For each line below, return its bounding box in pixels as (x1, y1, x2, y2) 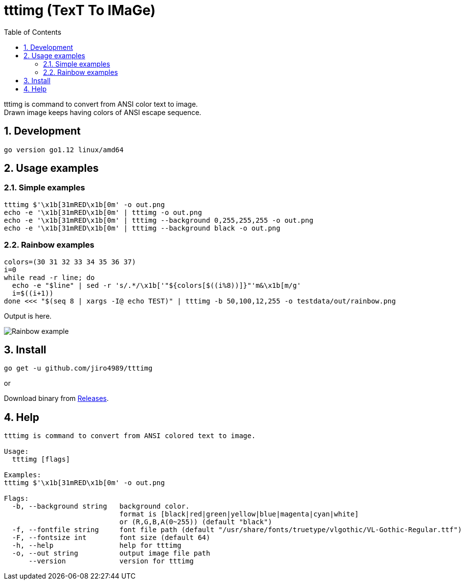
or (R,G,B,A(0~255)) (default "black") (119, 518, 272, 526)
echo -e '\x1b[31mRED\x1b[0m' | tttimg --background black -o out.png (4, 224, 280, 232)
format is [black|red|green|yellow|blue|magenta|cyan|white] (119, 510, 359, 518)
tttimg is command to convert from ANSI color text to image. (4, 99, 198, 108)
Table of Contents (4, 27, 62, 36)
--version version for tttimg (28, 557, 194, 565)
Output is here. (4, 311, 52, 320)
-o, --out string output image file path (12, 549, 210, 558)
